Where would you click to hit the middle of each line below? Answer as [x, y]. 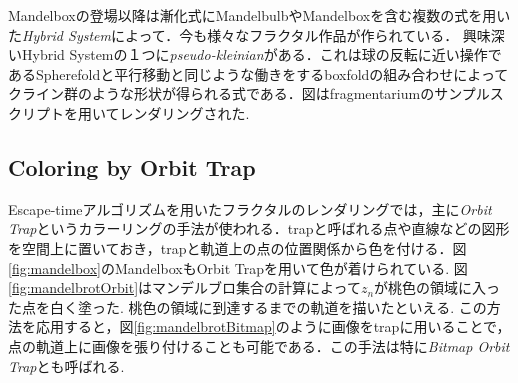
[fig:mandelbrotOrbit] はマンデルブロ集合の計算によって [184, 287]
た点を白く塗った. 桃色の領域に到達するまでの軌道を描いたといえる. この [247, 306]
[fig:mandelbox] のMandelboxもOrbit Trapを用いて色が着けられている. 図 [238, 267]
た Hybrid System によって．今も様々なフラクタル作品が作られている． [233, 34]
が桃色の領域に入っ [437, 287]
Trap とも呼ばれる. [66, 365]
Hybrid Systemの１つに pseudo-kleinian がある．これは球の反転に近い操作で [261, 54]
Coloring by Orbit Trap [132, 166]
